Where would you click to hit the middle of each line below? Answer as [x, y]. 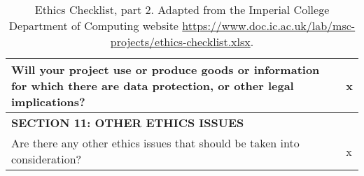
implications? [48, 102]
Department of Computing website [93, 25]
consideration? [47, 159]
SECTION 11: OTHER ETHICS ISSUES [128, 123]
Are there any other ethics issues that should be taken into [155, 143]
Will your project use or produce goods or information [166, 69]
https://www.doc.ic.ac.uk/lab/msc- [269, 25]
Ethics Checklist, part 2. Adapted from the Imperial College [182, 9]
